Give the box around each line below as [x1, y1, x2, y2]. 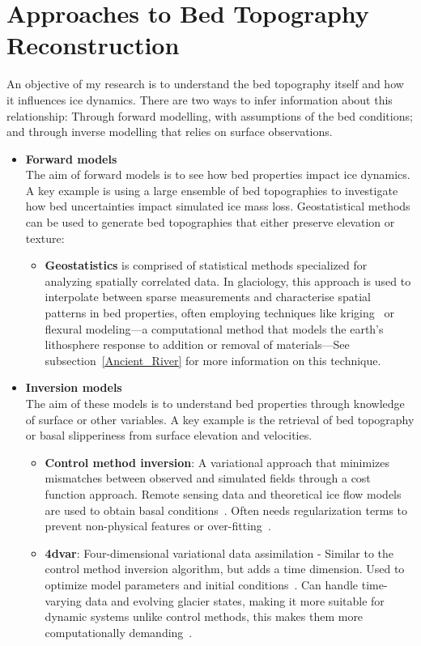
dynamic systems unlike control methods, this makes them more [45, 608, 364, 625]
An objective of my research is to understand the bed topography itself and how [6, 75, 404, 92]
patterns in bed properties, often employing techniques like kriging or [45, 304, 394, 321]
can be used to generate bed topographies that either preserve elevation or [25, 214, 395, 231]
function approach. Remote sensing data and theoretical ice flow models [45, 485, 402, 502]
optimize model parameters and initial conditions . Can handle [45, 576, 359, 593]
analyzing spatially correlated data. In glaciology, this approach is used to [45, 272, 411, 289]
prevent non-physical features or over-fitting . [45, 517, 271, 534]
